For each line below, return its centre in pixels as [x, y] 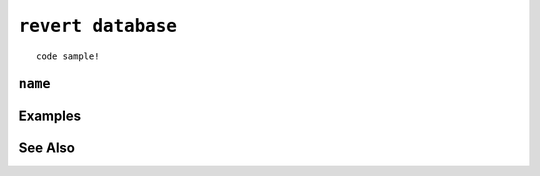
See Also [46, 148]
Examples [50, 116]
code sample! [68, 56]
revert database [97, 26]
